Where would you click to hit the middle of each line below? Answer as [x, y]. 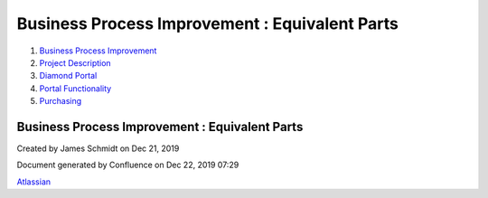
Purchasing [61, 101]
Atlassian [34, 182]
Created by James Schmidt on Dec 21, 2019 [98, 148]
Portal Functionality [75, 88]
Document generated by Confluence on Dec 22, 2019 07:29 [128, 165]
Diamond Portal [68, 76]
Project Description [75, 62]
